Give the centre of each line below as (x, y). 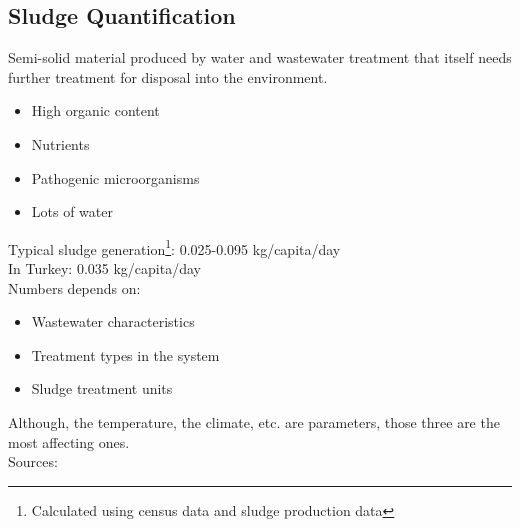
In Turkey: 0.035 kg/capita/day (104, 268)
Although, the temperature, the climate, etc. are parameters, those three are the (254, 421)
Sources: (33, 461)
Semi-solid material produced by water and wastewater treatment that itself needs (260, 57)
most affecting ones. (69, 441)
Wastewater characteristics (113, 321)
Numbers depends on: (74, 287)
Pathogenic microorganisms (115, 177)
